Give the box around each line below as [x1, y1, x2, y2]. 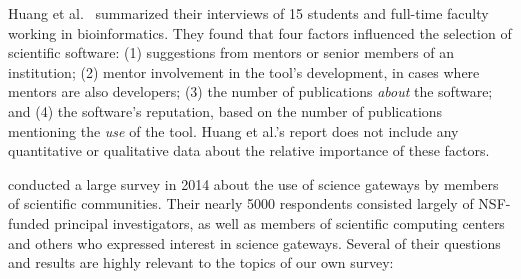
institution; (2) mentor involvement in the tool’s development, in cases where [8, 61, 480, 82]
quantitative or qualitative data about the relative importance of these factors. [8, 140, 490, 161]
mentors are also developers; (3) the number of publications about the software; [8, 81, 493, 102]
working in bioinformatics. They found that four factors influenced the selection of [8, 22, 512, 43]
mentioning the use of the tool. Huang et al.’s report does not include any [8, 120, 459, 141]
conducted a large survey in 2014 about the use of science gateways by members [8, 173, 499, 194]
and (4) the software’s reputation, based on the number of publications [8, 100, 443, 121]
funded [8, 212, 50, 233]
